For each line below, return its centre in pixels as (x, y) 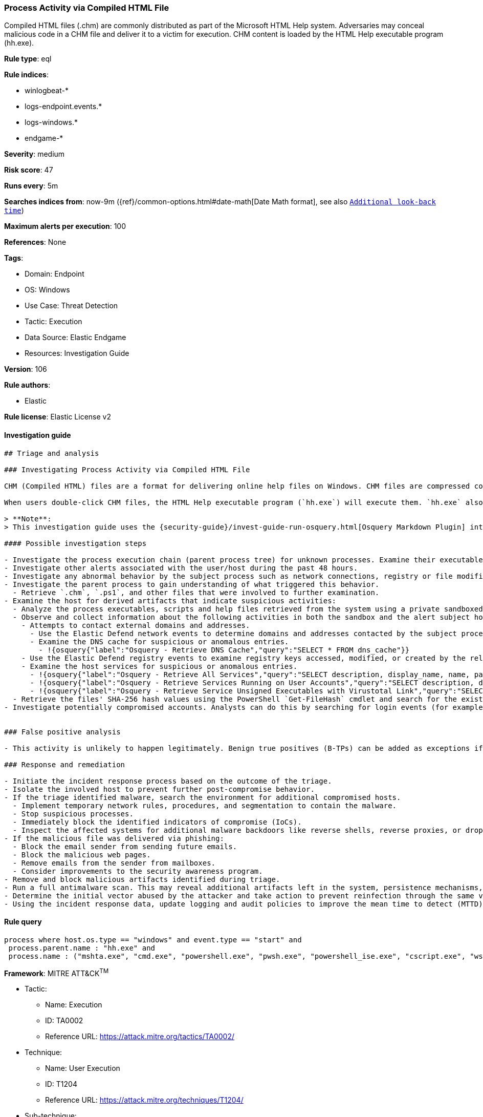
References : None (35, 242)
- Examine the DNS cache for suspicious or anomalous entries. (159, 641)
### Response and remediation (65, 764)
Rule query (23, 922)
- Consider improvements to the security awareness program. (138, 871)
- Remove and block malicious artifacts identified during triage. (142, 879)
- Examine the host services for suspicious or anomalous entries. (159, 666)
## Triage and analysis (52, 453)
